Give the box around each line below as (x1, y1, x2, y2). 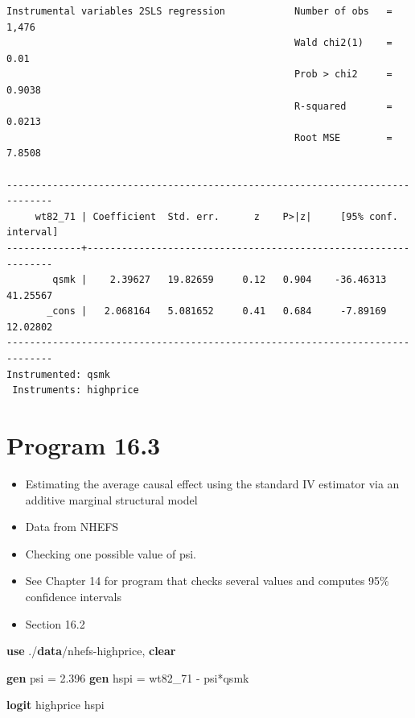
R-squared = (294, 100, 392, 112)
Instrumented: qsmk (6, 368, 110, 380)
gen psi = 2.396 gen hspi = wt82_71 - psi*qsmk (6, 669, 249, 686)
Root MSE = (294, 131, 392, 143)
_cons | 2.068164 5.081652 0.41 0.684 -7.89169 (47, 305, 387, 317)
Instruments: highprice (12, 384, 139, 396)
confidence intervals (25, 587, 121, 604)
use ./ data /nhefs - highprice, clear (6, 642, 176, 659)
